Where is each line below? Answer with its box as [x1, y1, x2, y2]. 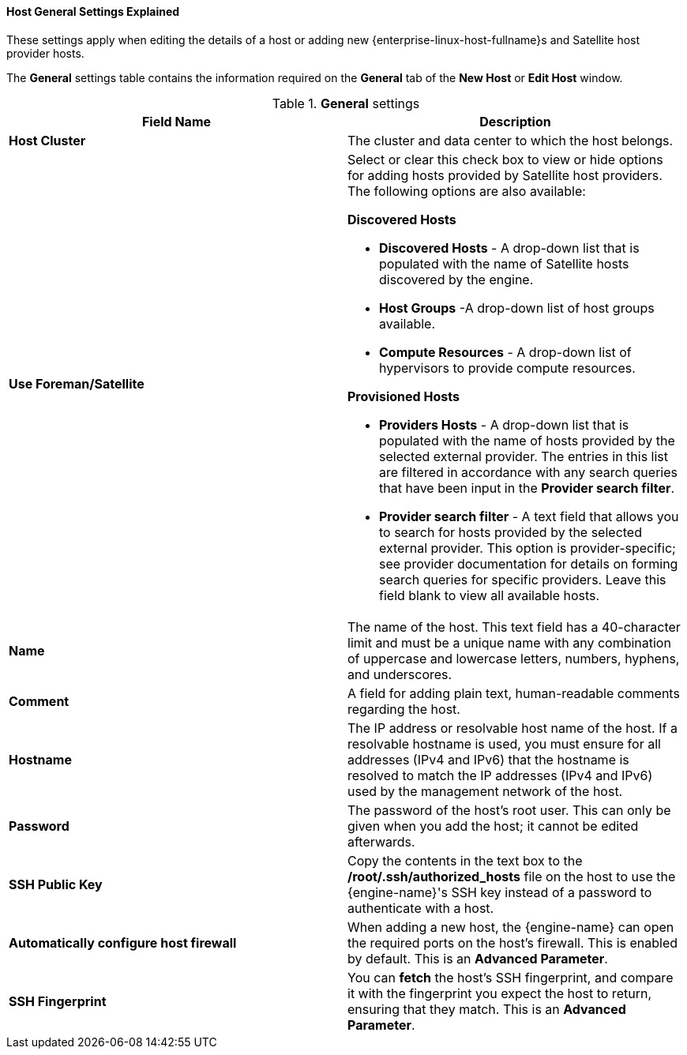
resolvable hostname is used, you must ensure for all [347, 735, 661, 752]
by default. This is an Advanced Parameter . [347, 950, 608, 967]
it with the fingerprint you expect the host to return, [347, 985, 651, 1001]
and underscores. [347, 666, 452, 682]
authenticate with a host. [347, 899, 494, 916]
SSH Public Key [9, 876, 103, 892]
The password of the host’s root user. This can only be [347, 802, 671, 818]
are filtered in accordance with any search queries [379, 464, 678, 480]
